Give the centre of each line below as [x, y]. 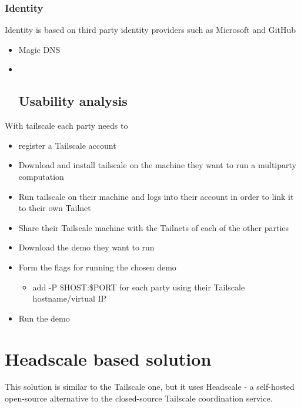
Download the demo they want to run [86, 247]
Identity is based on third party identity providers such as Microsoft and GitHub [150, 30]
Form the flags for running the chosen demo [97, 267]
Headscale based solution [108, 358]
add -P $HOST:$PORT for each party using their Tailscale [139, 287]
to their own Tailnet [55, 208]
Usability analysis [73, 101]
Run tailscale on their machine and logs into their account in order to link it [156, 196]
